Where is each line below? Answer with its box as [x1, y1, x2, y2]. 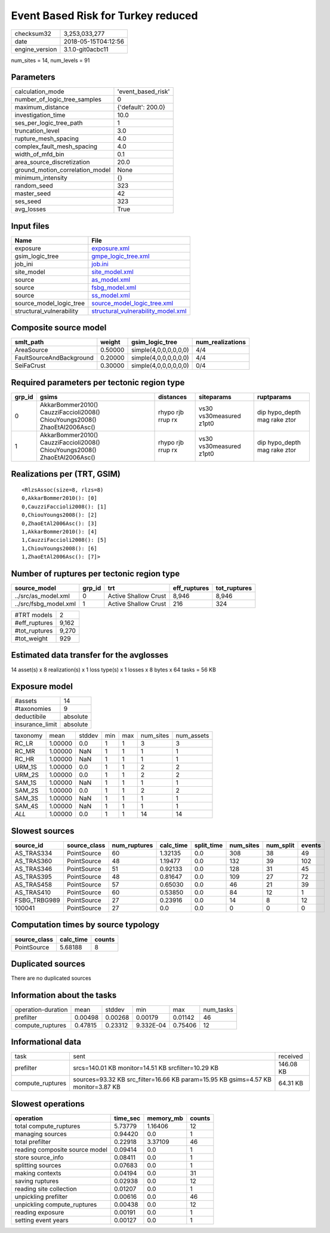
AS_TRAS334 [14, 849, 53, 857]
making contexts [14, 1168, 61, 1177]
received [278, 1052, 303, 1060]
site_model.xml [91, 268, 134, 276]
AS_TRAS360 [14, 857, 53, 865]
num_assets [175, 732, 209, 740]
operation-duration [14, 1005, 68, 1014]
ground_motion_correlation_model [14, 166, 111, 174]
